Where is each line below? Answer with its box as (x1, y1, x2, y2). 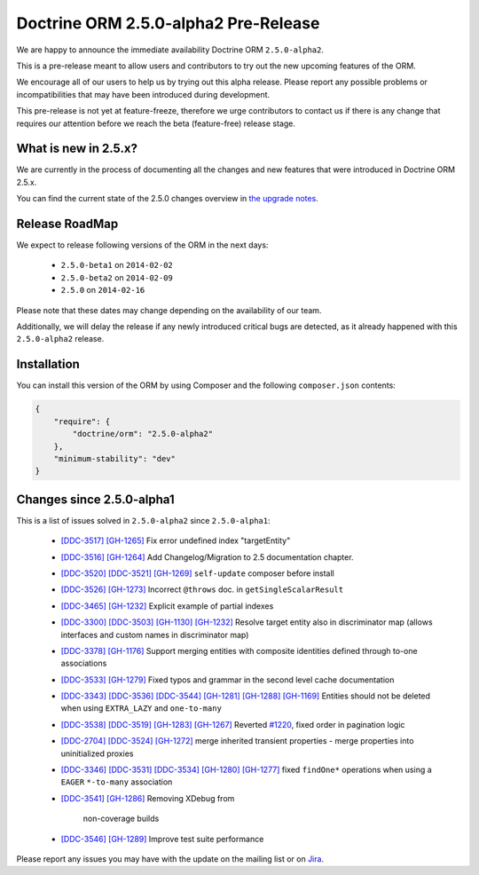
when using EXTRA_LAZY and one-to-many (60, 703, 222, 713)
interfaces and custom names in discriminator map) (60, 629, 249, 640)
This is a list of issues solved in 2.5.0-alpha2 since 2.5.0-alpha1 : (16, 515, 271, 525)
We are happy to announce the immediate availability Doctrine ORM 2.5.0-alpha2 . (16, 44, 324, 55)
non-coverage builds (82, 813, 160, 824)
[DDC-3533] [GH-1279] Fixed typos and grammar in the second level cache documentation (60, 674, 395, 685)
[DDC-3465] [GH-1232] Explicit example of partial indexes (60, 600, 274, 611)
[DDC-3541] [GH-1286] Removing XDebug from (60, 792, 235, 803)
